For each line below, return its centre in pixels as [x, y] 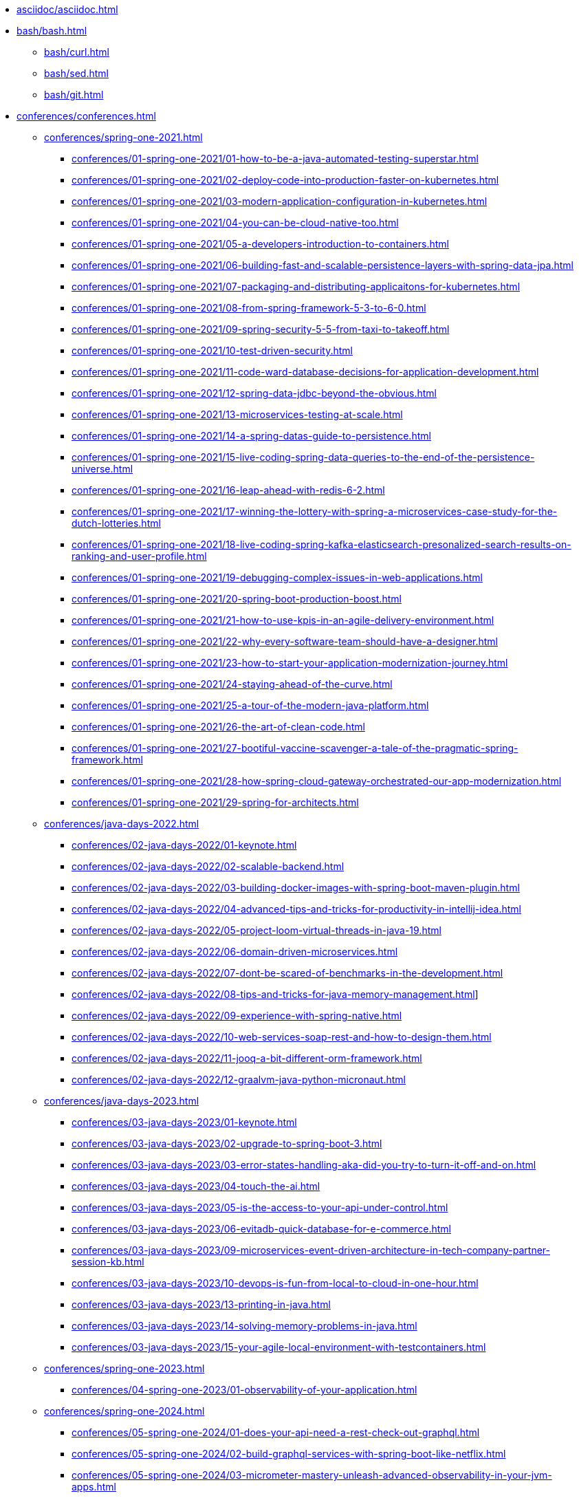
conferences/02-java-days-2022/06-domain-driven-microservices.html [235, 952]
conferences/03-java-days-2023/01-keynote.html [184, 1122]
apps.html [94, 1487]
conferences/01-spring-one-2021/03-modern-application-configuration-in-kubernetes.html [280, 201]
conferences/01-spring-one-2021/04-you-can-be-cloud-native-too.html [235, 222]
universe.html [102, 469]
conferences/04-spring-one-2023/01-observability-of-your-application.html [244, 1390]
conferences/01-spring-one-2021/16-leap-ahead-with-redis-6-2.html [228, 490]
